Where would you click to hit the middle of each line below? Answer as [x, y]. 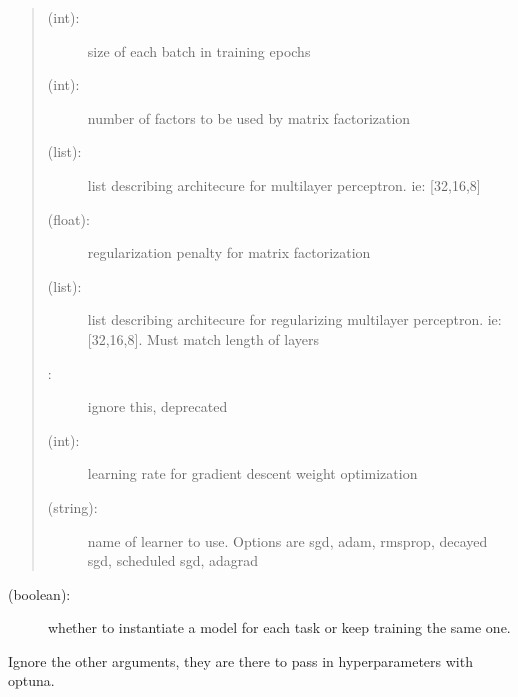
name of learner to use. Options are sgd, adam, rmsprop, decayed [287, 540]
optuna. [31, 680]
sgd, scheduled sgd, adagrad [173, 560]
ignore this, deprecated [157, 406]
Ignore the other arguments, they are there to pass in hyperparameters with [240, 660]
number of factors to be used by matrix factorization [249, 117]
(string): [72, 506]
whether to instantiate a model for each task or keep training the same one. [279, 627]
